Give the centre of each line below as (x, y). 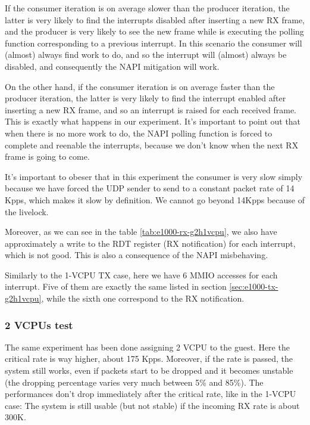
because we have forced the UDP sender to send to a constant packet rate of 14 (150, 188)
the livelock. (27, 211)
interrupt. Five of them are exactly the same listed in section (116, 286)
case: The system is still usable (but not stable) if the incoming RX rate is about (152, 405)
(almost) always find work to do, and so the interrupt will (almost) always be (146, 55)
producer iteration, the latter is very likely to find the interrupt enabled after (145, 98)
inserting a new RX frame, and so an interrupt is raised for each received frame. (151, 109)
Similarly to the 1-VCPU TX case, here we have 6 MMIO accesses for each (141, 274)
